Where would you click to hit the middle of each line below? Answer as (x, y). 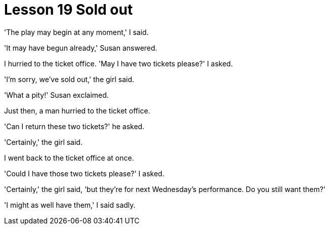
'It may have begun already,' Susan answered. (81, 48)
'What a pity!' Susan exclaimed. (56, 95)
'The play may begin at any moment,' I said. (76, 32)
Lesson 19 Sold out (69, 10)
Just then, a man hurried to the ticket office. (77, 110)
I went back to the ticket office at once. (69, 158)
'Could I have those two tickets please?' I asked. (84, 173)
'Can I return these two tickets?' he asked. (74, 126)
